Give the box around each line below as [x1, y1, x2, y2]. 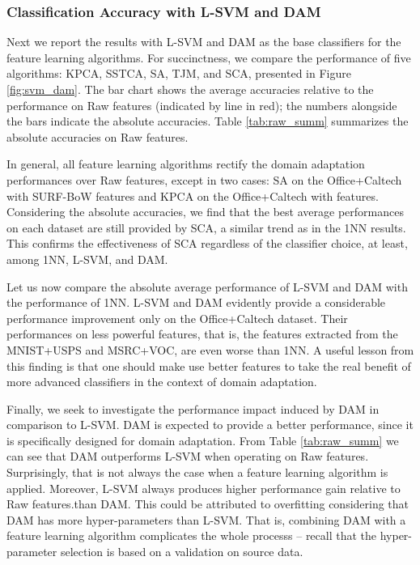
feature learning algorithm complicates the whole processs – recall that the [6, 527, 377, 544]
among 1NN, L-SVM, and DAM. [6, 250, 168, 267]
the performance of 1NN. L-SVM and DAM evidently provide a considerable [6, 294, 386, 311]
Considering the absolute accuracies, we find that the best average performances [6, 203, 404, 220]
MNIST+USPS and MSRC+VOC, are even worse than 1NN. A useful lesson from [6, 341, 414, 358]
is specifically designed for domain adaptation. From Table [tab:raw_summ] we [6, 431, 399, 448]
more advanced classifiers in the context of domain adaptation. [6, 373, 317, 390]
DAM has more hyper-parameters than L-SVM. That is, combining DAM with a [6, 511, 406, 528]
